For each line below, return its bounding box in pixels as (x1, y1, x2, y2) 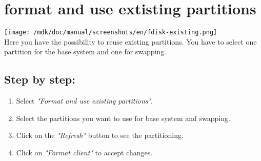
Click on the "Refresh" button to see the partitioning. (16, 130, 184, 140)
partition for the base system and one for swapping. (4, 46, 167, 57)
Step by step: (4, 71, 75, 87)
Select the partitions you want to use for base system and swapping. (16, 112, 230, 123)
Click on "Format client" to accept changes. (16, 147, 153, 157)
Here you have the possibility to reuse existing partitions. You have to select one (4, 36, 257, 47)
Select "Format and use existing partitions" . (16, 95, 153, 106)
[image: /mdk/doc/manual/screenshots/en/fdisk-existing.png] (4, 29, 217, 36)
